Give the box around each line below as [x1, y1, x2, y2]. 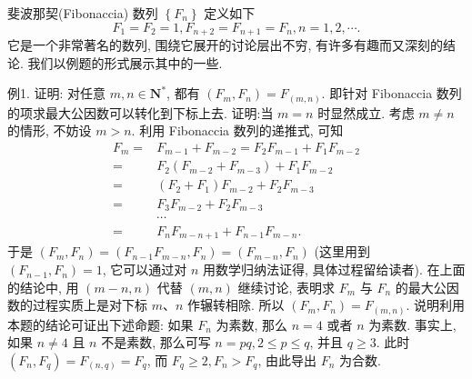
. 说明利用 [406, 295, 466, 314]
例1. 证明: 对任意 [7, 84, 106, 103]
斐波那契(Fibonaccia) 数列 [7, 4, 158, 22]
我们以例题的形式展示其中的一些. [27, 53, 223, 72]
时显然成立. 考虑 [317, 103, 415, 122]
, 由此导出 [257, 350, 316, 369]
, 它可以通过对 [102, 260, 187, 279]
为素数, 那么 [216, 314, 288, 334]
